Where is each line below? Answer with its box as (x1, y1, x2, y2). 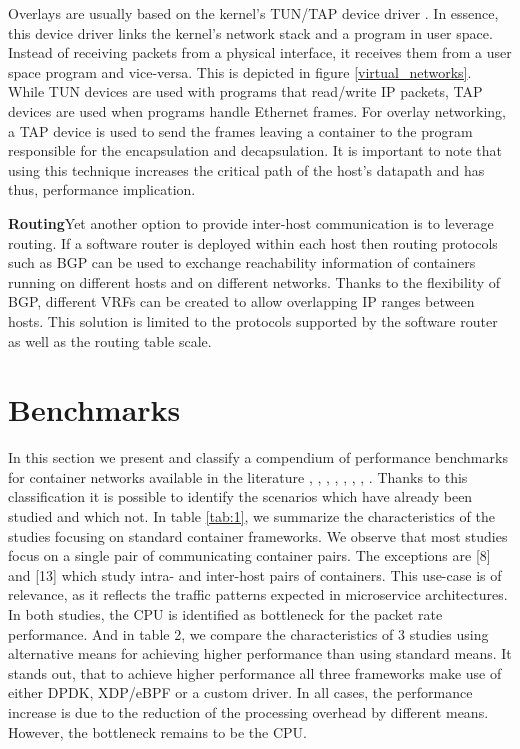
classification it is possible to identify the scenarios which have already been (8, 486, 473, 507)
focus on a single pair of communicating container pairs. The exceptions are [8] (8, 545, 491, 566)
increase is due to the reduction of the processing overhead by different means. (8, 701, 489, 722)
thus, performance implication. (8, 179, 196, 200)
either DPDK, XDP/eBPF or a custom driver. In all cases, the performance (8, 682, 473, 703)
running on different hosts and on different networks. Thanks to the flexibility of (8, 271, 501, 292)
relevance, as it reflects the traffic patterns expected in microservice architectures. (8, 584, 508, 605)
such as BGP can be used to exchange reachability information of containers (8, 252, 476, 273)
